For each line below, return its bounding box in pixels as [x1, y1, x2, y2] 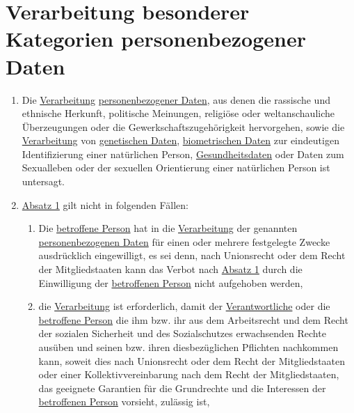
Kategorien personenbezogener [6, 24, 306, 53]
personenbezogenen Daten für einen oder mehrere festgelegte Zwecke [38, 234, 330, 249]
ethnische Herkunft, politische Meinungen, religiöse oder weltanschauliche [22, 106, 335, 120]
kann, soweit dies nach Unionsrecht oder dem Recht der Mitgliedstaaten [38, 353, 346, 368]
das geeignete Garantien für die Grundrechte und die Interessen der [38, 380, 326, 395]
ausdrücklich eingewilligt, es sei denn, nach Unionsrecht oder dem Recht [38, 248, 346, 263]
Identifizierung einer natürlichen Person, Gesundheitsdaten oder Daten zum [22, 146, 344, 161]
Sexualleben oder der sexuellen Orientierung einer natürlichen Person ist [22, 160, 330, 175]
